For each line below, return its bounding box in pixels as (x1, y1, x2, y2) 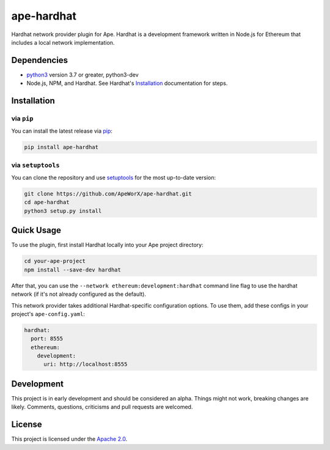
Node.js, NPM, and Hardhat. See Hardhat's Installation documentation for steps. (26, 79, 228, 87)
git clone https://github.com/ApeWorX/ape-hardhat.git (24, 190, 192, 197)
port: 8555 (31, 335, 64, 342)
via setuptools (11, 161, 61, 169)
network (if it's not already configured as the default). (11, 290, 147, 298)
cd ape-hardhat (24, 199, 70, 206)
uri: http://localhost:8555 (43, 361, 128, 368)
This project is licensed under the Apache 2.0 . (11, 435, 128, 443)
